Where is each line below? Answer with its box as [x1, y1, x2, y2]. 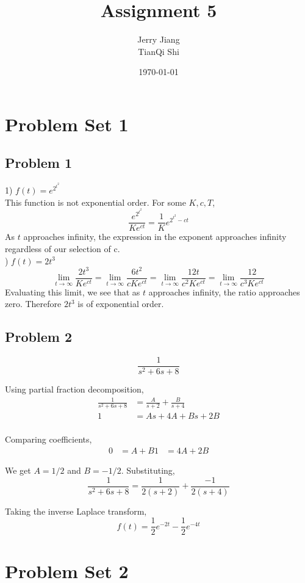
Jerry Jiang [137, 33, 180, 46]
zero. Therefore [5, 297, 62, 310]
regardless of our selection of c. [5, 242, 120, 255]
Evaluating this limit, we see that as [5, 285, 140, 298]
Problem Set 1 [5, 111, 129, 136]
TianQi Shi [138, 45, 179, 57]
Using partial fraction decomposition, [5, 383, 144, 396]
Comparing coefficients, [5, 433, 92, 446]
